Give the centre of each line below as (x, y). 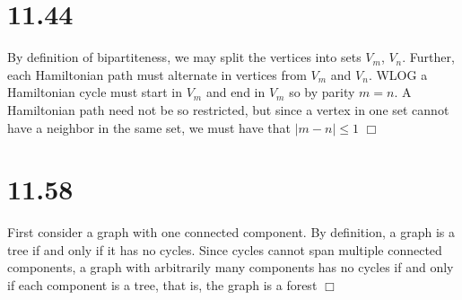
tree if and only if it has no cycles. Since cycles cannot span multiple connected (225, 249)
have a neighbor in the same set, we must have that (149, 127)
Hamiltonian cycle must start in (95, 92)
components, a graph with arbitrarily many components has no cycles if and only (231, 267)
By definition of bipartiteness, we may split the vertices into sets (184, 57)
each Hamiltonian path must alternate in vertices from (157, 74)
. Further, (428, 57)
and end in (235, 92)
